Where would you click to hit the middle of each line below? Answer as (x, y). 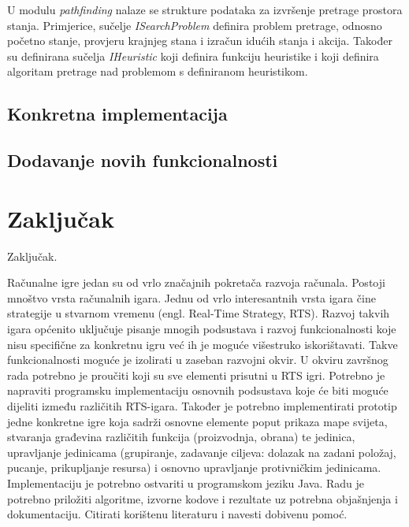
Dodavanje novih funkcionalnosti (143, 160)
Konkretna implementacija (117, 114)
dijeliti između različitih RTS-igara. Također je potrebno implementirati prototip (202, 406)
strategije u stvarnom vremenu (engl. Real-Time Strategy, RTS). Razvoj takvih (199, 313)
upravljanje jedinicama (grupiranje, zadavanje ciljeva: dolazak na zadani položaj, (202, 452)
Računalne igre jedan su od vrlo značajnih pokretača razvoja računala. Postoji (196, 282)
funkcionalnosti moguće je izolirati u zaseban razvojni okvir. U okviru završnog (198, 360)
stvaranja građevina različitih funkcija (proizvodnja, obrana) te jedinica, (181, 437)
